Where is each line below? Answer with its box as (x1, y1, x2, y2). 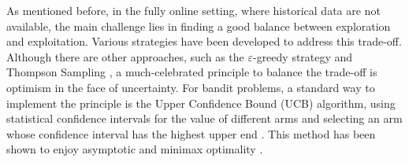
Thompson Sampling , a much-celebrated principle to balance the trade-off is (6, 64, 377, 80)
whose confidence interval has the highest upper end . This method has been (6, 125, 376, 142)
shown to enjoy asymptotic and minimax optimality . (6, 141, 263, 157)
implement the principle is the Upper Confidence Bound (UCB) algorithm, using (6, 94, 396, 111)
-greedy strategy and (252, 48, 353, 64)
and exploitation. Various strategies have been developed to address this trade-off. (6, 33, 402, 50)
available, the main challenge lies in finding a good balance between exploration (6, 17, 391, 34)
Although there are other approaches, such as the (6, 48, 244, 64)
